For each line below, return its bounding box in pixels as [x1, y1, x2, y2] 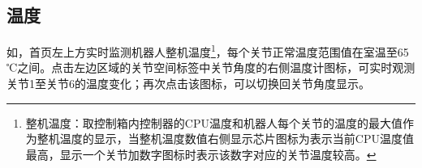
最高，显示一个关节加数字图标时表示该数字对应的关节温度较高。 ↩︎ [25, 145, 377, 162]
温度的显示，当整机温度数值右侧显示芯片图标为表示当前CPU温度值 [59, 130, 414, 147]
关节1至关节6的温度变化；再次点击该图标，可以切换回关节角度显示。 [6, 75, 370, 92]
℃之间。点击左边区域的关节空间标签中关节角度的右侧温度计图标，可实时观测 [6, 59, 416, 76]
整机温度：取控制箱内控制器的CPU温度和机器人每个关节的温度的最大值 [25, 114, 403, 131]
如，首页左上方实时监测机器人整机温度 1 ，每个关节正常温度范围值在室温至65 [6, 41, 409, 60]
